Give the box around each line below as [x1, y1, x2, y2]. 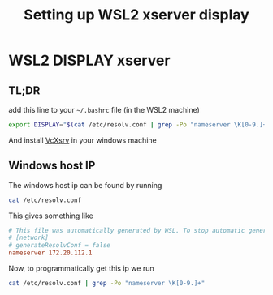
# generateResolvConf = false [8, 242, 111, 250]
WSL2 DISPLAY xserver [8, 51, 171, 70]
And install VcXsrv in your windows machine [8, 135, 157, 145]
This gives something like [8, 211, 93, 220]
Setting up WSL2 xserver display [24, 6, 249, 24]
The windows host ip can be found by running [8, 180, 162, 190]
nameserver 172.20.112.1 [8, 249, 93, 257]
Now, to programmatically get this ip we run [8, 263, 154, 273]
